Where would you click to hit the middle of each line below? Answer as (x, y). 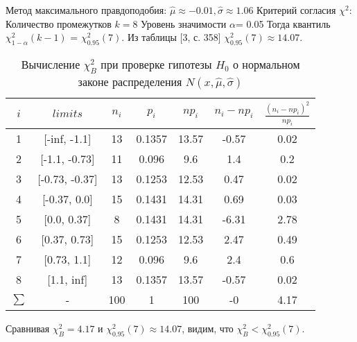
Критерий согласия (296, 10)
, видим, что (208, 328)
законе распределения (130, 82)
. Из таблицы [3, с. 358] (171, 37)
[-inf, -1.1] (68, 139)
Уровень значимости (184, 23)
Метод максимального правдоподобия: (86, 10)
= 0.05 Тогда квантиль (283, 23)
